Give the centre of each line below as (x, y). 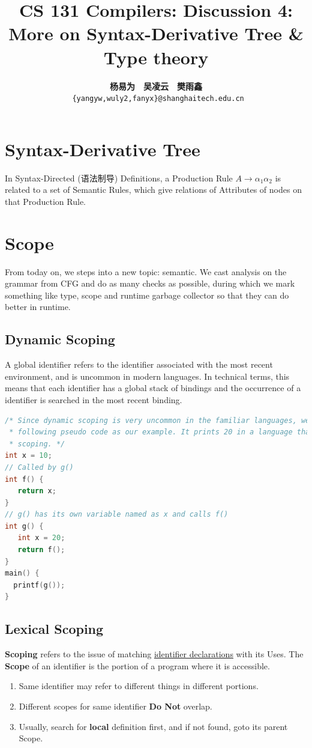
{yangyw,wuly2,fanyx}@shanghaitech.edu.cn (158, 99)
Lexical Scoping (54, 629)
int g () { (24, 526)
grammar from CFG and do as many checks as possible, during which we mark (150, 283)
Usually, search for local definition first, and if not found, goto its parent (153, 726)
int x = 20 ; (41, 538)
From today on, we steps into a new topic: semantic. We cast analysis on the (146, 271)
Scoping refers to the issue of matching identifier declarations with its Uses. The (154, 654)
